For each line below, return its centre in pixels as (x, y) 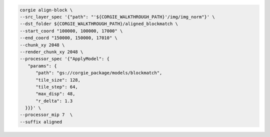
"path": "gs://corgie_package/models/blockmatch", (99, 73)
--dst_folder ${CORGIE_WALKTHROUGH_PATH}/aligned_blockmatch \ (99, 24)
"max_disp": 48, (55, 94)
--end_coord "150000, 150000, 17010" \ (68, 38)
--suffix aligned (41, 122)
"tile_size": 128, (58, 80)
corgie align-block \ (46, 10)
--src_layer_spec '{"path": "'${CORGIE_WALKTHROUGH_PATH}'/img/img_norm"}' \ (117, 17)
